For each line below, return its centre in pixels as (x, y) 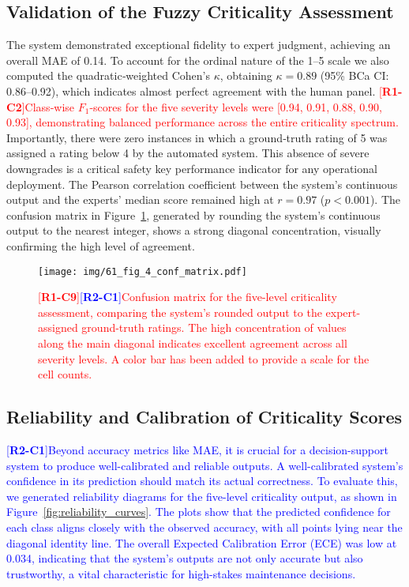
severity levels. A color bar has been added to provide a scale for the (204, 358)
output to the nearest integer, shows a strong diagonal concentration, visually (194, 230)
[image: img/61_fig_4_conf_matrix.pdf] (143, 271)
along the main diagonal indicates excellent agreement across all (193, 342)
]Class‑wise (48, 106)
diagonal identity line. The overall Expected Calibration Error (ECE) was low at (202, 542)
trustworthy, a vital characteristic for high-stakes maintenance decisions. (181, 573)
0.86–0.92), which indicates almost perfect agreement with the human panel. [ (194, 90)
